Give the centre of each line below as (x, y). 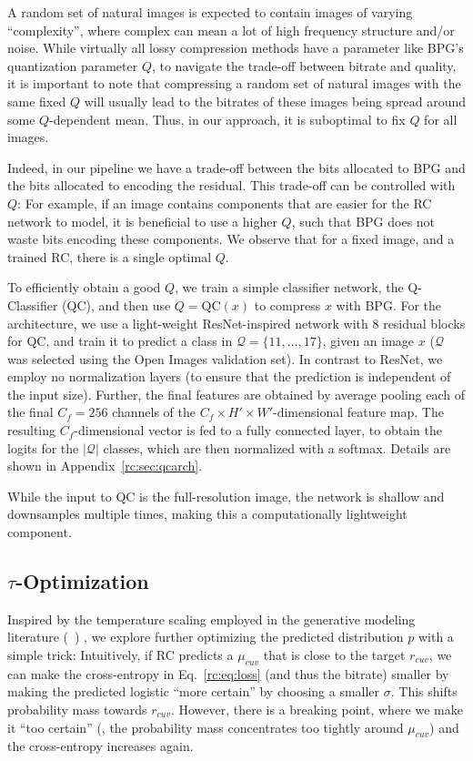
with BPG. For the (389, 304)
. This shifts (424, 691)
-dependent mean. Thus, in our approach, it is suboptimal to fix (227, 119)
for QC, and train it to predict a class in (120, 341)
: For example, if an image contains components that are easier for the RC (225, 203)
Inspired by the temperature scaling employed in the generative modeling (211, 619)
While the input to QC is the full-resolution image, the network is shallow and (226, 496)
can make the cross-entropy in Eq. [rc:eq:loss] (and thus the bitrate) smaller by (228, 673)
